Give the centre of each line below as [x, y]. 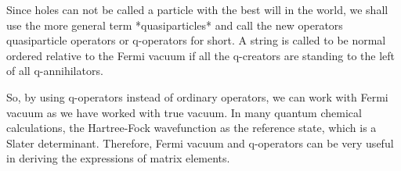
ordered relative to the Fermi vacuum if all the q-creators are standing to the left [201, 55]
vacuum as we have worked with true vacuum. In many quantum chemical [184, 112]
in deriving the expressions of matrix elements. [118, 158]
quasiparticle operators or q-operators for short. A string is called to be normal [196, 40]
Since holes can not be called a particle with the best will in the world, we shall [197, 9]
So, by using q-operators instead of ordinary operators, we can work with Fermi [197, 96]
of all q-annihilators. [55, 71]
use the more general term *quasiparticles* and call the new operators [175, 25]
